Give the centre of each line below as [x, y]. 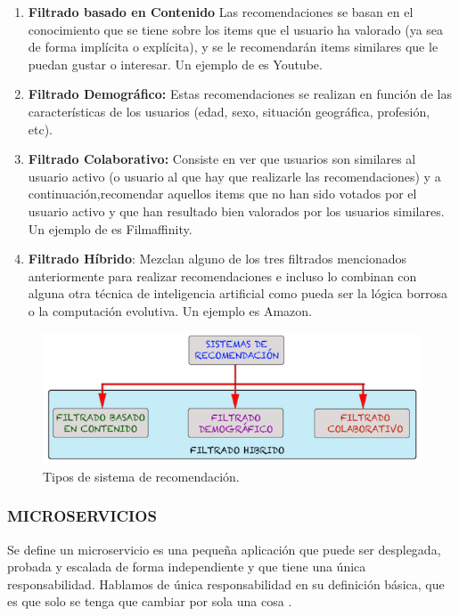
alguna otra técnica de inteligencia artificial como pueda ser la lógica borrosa [238, 293]
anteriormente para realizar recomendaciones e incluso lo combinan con [222, 276]
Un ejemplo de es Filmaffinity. [110, 228]
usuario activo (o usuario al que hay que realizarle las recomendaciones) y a [234, 176]
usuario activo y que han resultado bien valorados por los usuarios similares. [236, 211]
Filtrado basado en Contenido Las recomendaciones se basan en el [221, 12]
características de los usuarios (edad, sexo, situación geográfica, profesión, [229, 111]
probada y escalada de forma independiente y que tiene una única [187, 567]
